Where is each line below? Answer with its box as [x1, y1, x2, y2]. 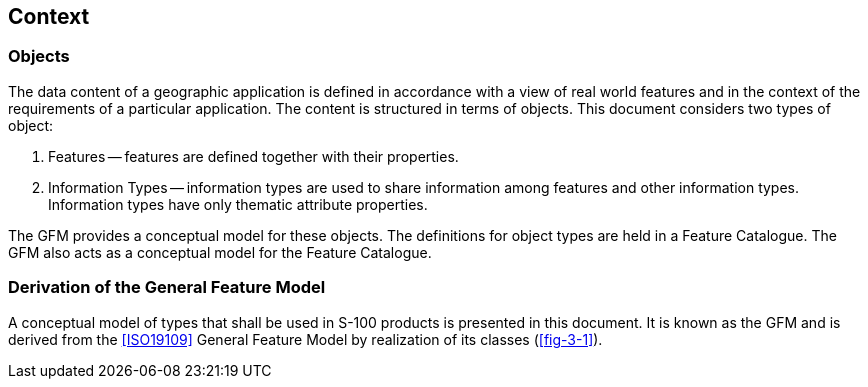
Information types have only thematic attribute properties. [48, 195, 428, 213]
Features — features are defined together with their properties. [48, 147, 459, 165]
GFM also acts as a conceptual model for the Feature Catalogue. [8, 243, 432, 261]
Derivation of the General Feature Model [8, 277, 326, 298]
